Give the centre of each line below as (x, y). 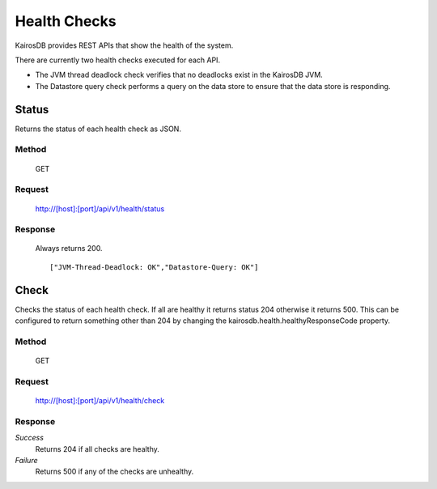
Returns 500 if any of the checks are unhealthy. (115, 472)
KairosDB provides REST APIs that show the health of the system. (124, 45)
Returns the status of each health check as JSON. (98, 129)
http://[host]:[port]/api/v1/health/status (100, 208)
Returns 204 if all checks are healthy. (97, 449)
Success (30, 438)
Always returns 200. (69, 249)
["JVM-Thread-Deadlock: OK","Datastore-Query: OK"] (154, 267)
